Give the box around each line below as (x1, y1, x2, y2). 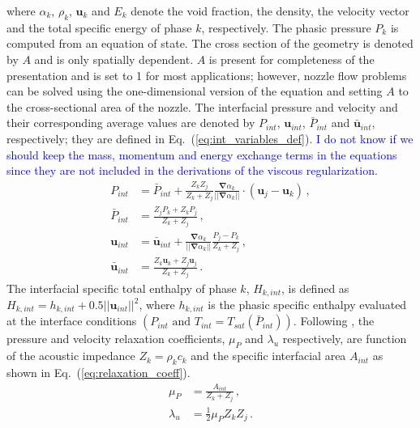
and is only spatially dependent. (34, 50, 194, 67)
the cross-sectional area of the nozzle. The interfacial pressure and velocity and (6, 98, 398, 115)
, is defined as (281, 279, 349, 296)
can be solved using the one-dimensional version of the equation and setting (6, 83, 383, 100)
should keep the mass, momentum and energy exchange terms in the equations (6, 146, 397, 163)
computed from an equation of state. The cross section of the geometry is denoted (6, 35, 414, 52)
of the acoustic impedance (6, 347, 135, 364)
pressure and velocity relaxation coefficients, (6, 330, 225, 347)
